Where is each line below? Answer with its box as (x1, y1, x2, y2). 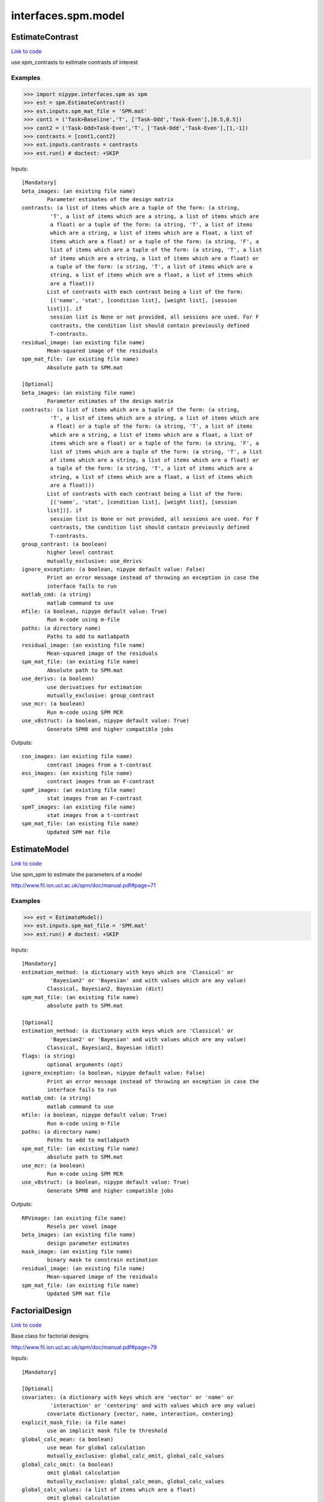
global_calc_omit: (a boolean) (22, 1461, 114, 1468)
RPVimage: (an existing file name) (22, 1214, 127, 1221)
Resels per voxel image (47, 1223, 117, 1230)
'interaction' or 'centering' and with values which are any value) (50, 1402, 256, 1409)
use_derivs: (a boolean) (22, 675, 95, 682)
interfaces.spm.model (11, 9, 125, 22)
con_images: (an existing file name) (22, 753, 133, 760)
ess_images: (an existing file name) (22, 770, 133, 777)
